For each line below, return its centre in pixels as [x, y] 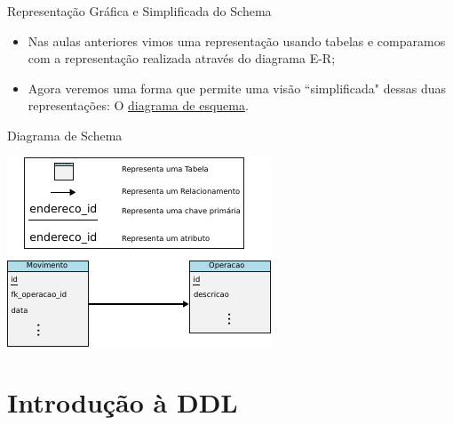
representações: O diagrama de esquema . [138, 105]
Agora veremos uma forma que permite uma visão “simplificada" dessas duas [237, 88]
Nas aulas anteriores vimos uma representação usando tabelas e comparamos [237, 40]
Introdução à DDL [123, 402]
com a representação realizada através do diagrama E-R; [182, 58]
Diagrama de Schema [65, 135]
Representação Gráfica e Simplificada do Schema [139, 11]
